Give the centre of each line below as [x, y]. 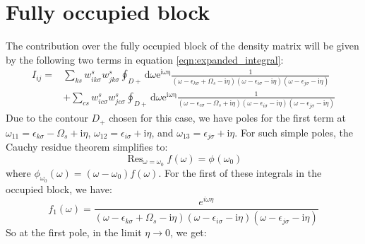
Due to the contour [47, 118]
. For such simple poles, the [294, 132]
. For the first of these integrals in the [240, 172]
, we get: [189, 232]
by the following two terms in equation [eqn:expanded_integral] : [145, 59]
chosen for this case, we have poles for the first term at [227, 118]
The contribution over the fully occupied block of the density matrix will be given [182, 46]
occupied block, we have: [59, 188]
